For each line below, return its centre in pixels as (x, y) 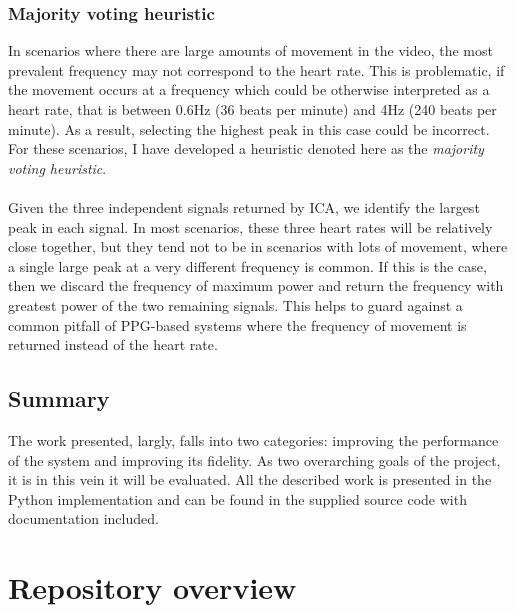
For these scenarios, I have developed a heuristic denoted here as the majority (246, 148)
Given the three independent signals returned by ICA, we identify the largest (244, 206)
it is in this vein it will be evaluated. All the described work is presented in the (250, 479)
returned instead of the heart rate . (113, 344)
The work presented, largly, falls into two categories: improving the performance (253, 439)
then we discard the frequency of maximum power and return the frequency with (256, 285)
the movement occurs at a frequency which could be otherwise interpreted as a (249, 89)
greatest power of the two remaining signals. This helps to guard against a (235, 304)
